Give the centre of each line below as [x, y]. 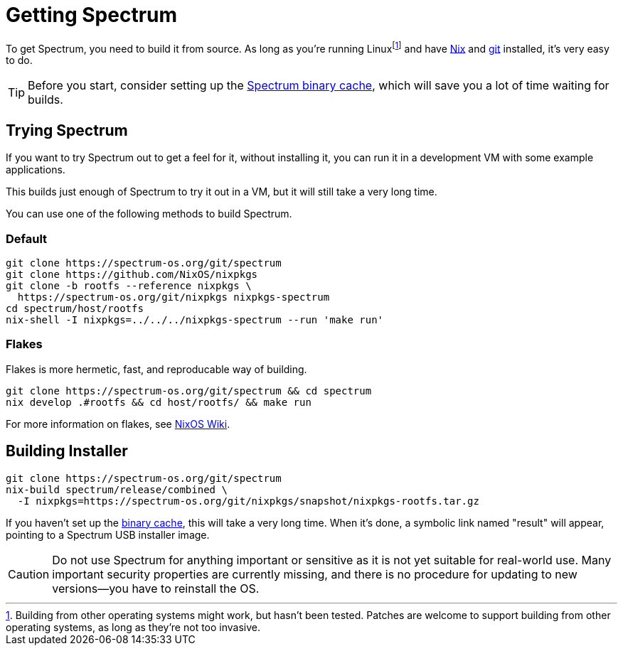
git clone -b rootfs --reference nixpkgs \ [129, 286]
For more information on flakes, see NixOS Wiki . [118, 424]
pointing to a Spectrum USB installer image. [108, 534]
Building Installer [67, 451]
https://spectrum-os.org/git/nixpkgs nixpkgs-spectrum [174, 297]
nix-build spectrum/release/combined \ [117, 489]
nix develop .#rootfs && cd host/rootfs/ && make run [159, 402]
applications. [36, 170]
